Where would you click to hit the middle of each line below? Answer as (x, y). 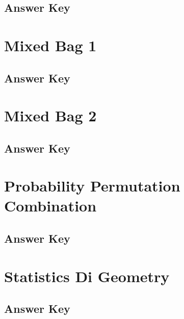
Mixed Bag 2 (50, 115)
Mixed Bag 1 (50, 45)
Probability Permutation (92, 186)
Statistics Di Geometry (87, 276)
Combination (50, 206)
